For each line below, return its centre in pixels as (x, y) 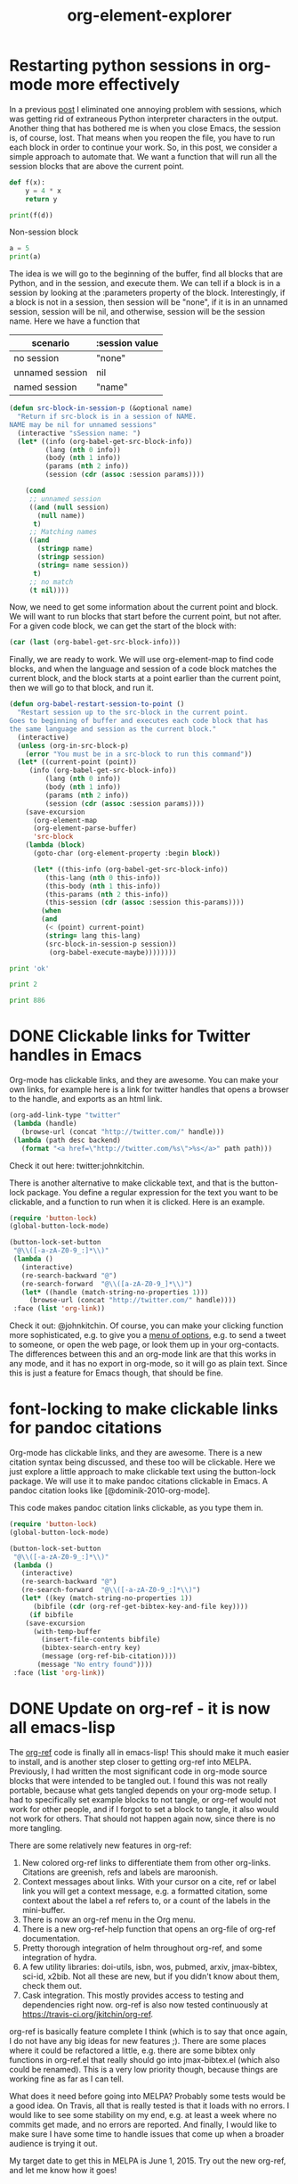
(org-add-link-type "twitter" (65, 1115)
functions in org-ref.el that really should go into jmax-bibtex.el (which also (145, 2059)
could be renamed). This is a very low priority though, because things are (144, 2069)
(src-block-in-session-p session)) (111, 944)
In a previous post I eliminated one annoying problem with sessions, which (145, 109)
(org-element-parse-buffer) (85, 829)
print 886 (28, 1001)
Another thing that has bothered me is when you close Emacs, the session (145, 128)
